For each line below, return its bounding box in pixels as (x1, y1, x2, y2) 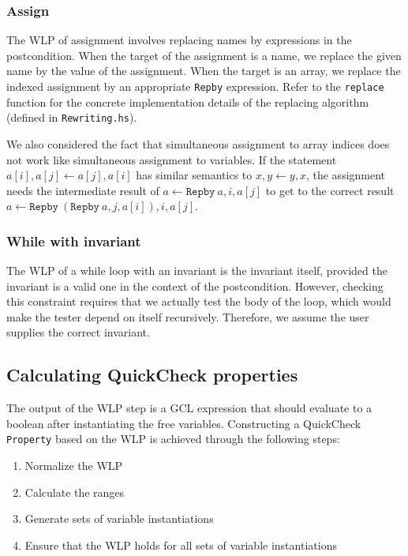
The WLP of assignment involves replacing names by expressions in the (6, 32, 352, 48)
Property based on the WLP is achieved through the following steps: (6, 430, 340, 447)
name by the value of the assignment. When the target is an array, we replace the (6, 62, 401, 79)
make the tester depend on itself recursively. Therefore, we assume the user (6, 308, 369, 325)
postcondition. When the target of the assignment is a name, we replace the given (6, 47, 402, 63)
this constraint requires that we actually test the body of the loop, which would (6, 293, 391, 310)
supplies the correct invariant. (6, 324, 150, 340)
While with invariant (6, 231, 141, 250)
